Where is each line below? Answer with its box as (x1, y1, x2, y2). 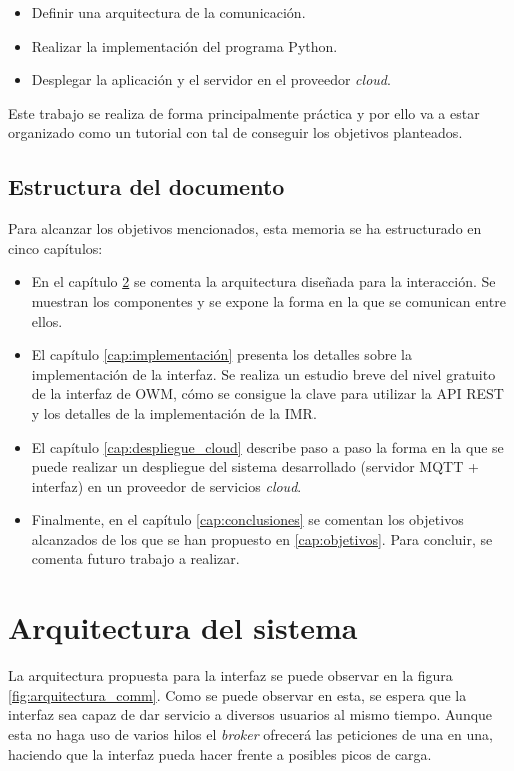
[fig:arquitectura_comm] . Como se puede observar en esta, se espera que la (8, 684, 467, 705)
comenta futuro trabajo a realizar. (31, 548, 240, 569)
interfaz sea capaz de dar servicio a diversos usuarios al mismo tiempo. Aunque (8, 704, 493, 725)
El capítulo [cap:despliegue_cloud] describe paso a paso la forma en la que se (31, 436, 504, 457)
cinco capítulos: (8, 237, 103, 258)
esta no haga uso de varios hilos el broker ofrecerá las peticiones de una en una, (8, 723, 493, 744)
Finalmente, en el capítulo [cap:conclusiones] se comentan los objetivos (31, 509, 464, 530)
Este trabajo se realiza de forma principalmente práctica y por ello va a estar (8, 102, 480, 123)
